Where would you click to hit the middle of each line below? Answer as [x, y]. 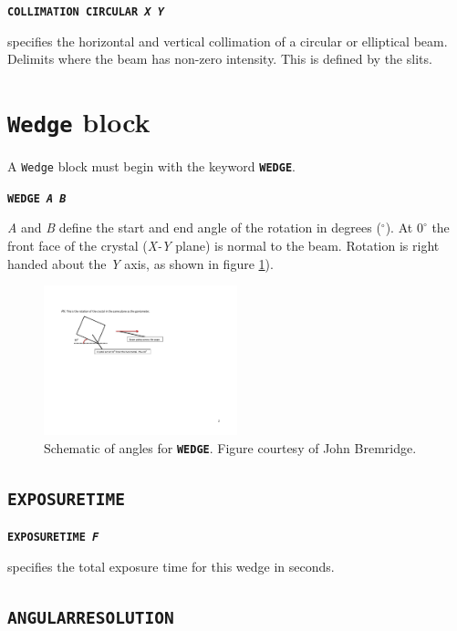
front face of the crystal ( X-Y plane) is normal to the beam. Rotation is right [223, 245]
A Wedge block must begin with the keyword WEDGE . [151, 166]
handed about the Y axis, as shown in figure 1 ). [140, 263]
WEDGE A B [37, 198]
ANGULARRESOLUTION [91, 617]
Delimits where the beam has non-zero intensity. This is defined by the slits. [220, 59]
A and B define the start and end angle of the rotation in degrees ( [194, 228]
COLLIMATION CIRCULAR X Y [86, 12]
